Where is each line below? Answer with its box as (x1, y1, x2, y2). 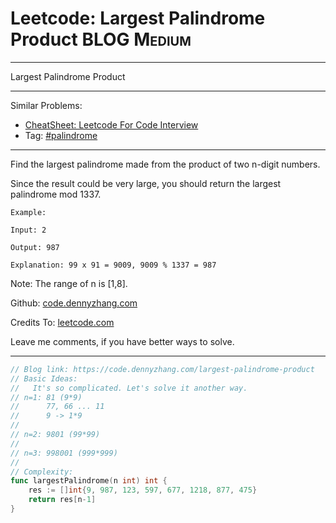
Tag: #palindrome (24, 129, 98, 141)
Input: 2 (10, 225, 47, 235)
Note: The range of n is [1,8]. (10, 277, 128, 289)
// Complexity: (10, 467, 74, 477)
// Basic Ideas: (10, 373, 78, 384)
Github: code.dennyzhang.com (10, 297, 138, 309)
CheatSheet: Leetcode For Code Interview (24, 118, 199, 131)
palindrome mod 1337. (10, 188, 102, 200)
